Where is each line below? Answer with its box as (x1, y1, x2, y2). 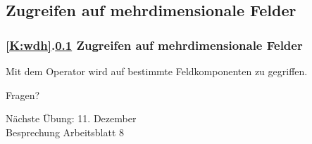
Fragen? (6, 87, 40, 102)
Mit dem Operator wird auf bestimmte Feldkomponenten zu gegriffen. (6, 64, 308, 78)
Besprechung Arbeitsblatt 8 (6, 124, 125, 139)
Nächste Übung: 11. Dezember (6, 111, 137, 126)
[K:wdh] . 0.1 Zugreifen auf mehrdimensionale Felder (6, 36, 303, 53)
